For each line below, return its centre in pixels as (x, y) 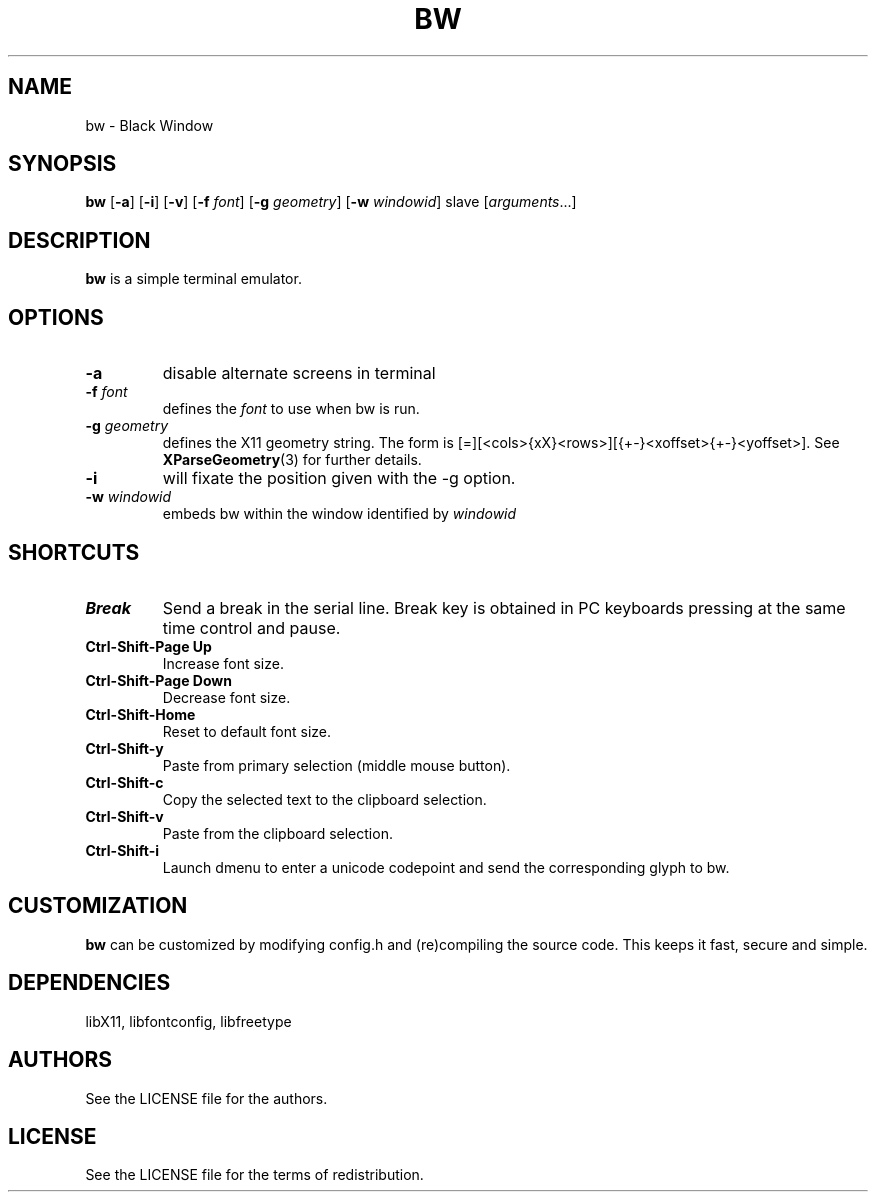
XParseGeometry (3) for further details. (292, 460)
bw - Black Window (149, 125)
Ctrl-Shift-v (124, 816)
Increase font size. (223, 663)
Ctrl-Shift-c (124, 782)
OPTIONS (56, 317)
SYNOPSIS (62, 164)
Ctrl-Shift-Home (140, 714)
